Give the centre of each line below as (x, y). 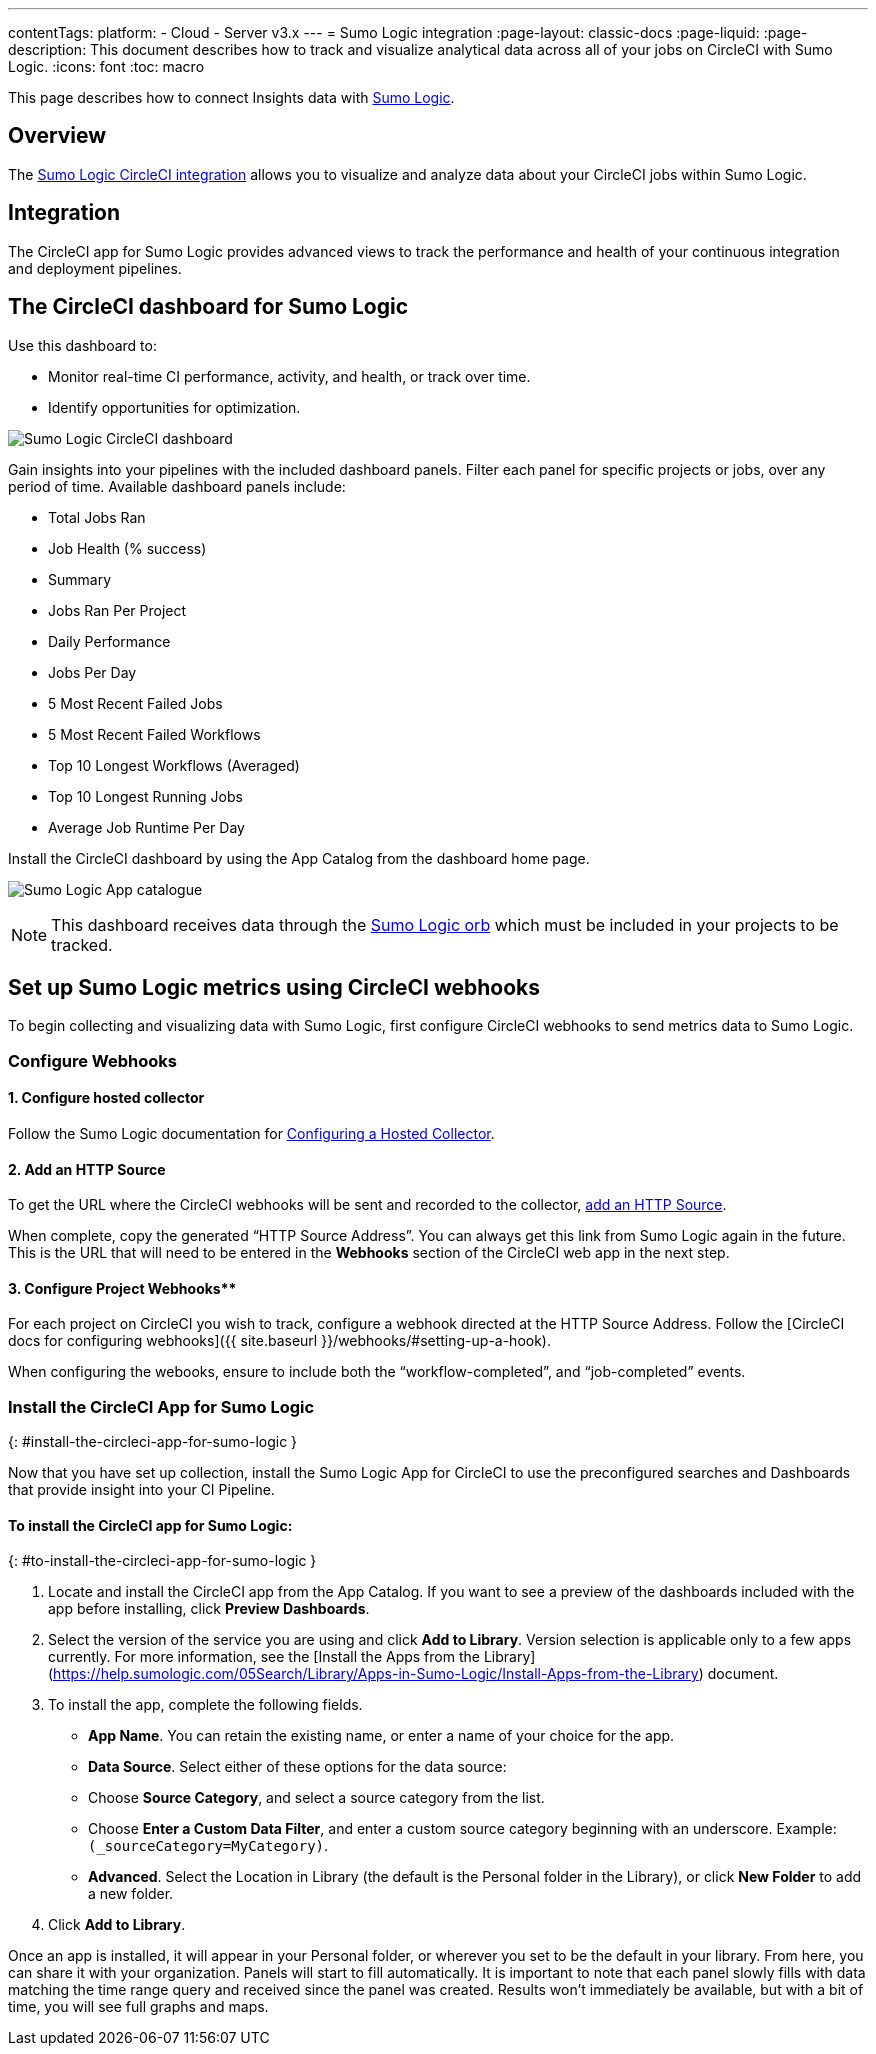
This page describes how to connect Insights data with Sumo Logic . (231, 97)
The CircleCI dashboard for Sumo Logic (208, 307)
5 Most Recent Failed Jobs (135, 703)
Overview (57, 136)
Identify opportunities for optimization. (174, 407)
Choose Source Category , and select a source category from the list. (316, 1798)
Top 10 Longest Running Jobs (145, 796)
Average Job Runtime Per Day (146, 827)
